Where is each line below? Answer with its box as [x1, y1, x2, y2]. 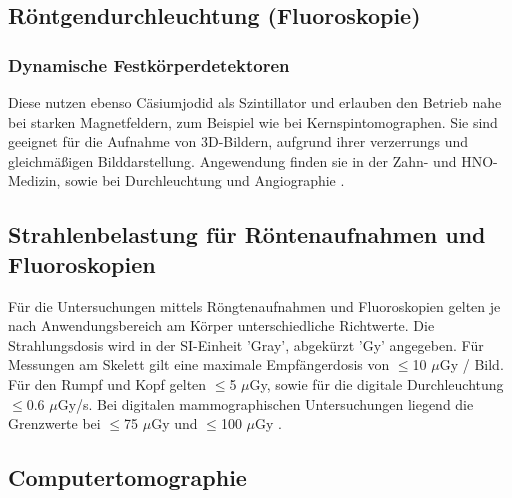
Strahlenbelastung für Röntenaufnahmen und [8, 219, 486, 250]
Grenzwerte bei [8, 413, 101, 434]
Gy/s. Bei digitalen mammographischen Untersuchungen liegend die [57, 393, 474, 414]
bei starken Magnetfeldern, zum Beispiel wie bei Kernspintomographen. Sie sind [8, 111, 498, 132]
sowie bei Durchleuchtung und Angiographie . [65, 170, 345, 191]
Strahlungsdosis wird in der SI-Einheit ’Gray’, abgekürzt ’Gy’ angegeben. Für [8, 334, 484, 355]
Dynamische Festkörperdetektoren [8, 52, 290, 77]
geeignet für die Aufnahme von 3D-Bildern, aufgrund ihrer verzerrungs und [8, 131, 469, 152]
